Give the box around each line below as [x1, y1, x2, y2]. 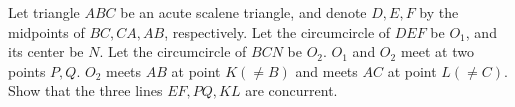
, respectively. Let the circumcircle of [164, 21, 391, 42]
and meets [295, 60, 358, 81]
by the [419, 2, 459, 22]
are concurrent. [245, 80, 338, 101]
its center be [8, 41, 84, 62]
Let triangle [8, 2, 80, 22]
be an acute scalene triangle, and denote [120, 2, 367, 22]
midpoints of [8, 21, 85, 42]
